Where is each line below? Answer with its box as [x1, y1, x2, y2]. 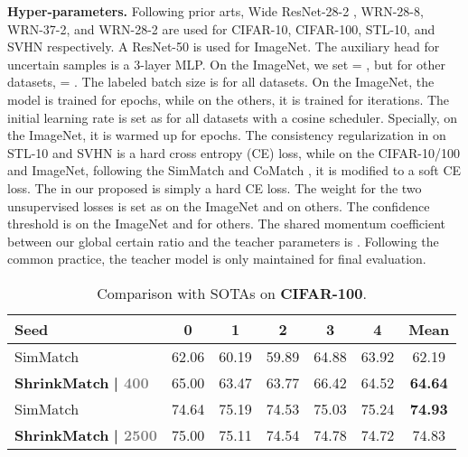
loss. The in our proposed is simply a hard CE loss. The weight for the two [7, 178, 422, 197]
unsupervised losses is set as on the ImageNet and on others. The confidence [7, 196, 430, 215]
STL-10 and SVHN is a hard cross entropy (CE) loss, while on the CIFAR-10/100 [7, 143, 460, 162]
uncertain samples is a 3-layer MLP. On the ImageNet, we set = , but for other [7, 54, 445, 73]
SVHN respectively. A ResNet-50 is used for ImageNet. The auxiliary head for [7, 37, 440, 56]
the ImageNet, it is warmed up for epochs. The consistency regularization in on [7, 126, 446, 145]
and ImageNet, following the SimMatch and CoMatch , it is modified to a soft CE [7, 161, 462, 180]
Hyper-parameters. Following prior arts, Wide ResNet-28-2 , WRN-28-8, [7, 2, 424, 20]
